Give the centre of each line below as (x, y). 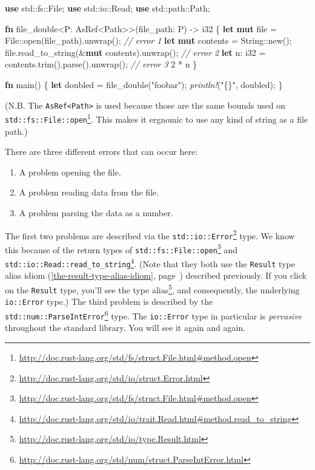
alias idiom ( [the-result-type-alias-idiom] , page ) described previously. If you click (156, 275)
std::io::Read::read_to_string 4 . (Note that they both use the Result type (150, 263)
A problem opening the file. (70, 172)
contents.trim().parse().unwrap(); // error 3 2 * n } (101, 64)
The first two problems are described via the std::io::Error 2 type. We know (150, 234)
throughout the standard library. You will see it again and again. (125, 328)
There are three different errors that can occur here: (101, 152)
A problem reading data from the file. (89, 192)
